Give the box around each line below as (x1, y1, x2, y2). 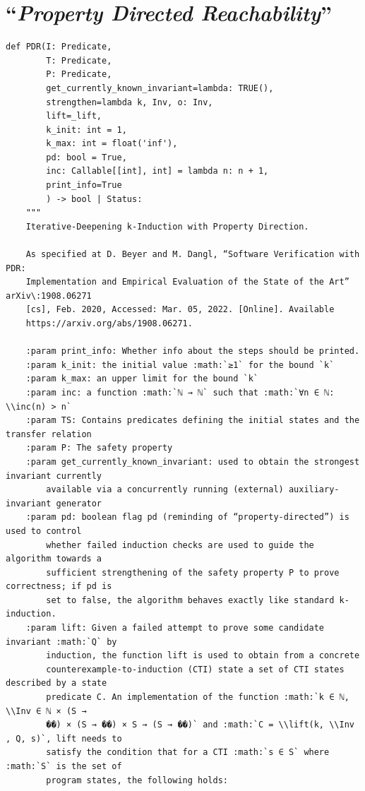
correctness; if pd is (6, 581, 112, 592)
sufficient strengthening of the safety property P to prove (46, 567, 340, 578)
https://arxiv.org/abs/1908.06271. (25, 319, 193, 328)
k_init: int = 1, (46, 124, 127, 135)
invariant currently (6, 470, 102, 481)
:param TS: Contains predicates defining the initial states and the (25, 415, 360, 426)
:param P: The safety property (25, 443, 173, 453)
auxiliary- (288, 484, 340, 495)
